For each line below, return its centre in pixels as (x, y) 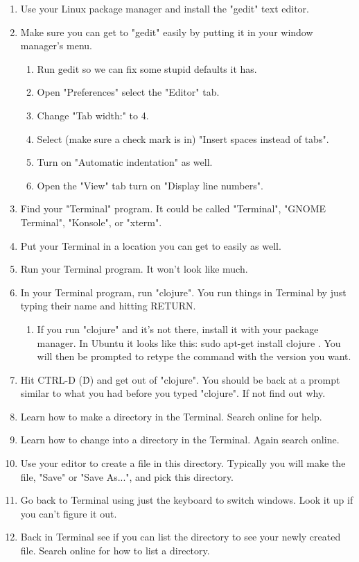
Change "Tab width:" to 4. (93, 115)
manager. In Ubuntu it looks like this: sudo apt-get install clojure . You (189, 342)
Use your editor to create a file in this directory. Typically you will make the (183, 463)
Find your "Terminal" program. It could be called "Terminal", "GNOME (173, 208)
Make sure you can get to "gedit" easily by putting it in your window (167, 32)
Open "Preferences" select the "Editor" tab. (128, 92)
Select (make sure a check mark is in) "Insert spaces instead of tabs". (183, 138)
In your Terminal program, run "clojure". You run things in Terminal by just (183, 292)
